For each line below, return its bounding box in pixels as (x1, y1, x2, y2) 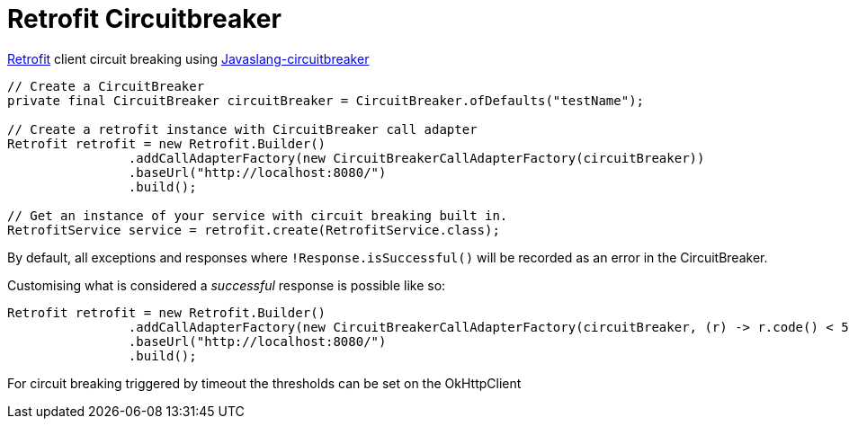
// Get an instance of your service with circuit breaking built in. (7, 208, 508, 223)
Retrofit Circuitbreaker (7, 4, 282, 34)
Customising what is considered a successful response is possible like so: (7, 277, 446, 293)
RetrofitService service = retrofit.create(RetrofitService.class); (7, 222, 500, 237)
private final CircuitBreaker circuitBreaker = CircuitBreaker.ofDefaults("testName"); (7, 93, 645, 108)
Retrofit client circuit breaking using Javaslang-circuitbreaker (7, 50, 370, 67)
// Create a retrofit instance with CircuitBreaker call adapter (7, 121, 478, 137)
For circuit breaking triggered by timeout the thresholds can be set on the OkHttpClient (7, 375, 522, 391)
